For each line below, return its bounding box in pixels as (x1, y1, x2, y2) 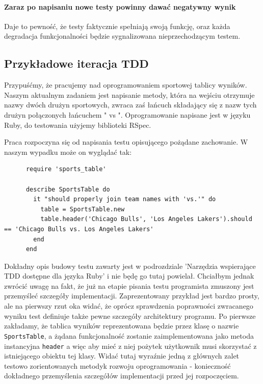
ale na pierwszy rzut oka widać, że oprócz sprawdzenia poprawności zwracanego (4, 300, 253, 311)
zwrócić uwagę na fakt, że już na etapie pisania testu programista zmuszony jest (4, 280, 254, 291)
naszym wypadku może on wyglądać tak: (4, 146, 132, 157)
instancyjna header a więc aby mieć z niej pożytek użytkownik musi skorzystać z (4, 340, 257, 351)
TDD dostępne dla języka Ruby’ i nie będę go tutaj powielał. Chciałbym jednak (4, 270, 254, 281)
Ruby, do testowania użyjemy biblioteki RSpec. (4, 119, 151, 130)
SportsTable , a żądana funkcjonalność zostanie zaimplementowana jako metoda (4, 330, 254, 341)
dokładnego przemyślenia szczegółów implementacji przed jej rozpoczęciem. (4, 370, 239, 381)
